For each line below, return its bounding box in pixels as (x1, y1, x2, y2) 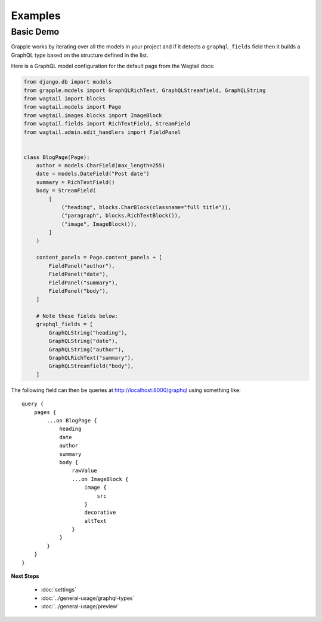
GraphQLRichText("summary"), (48, 354, 134, 361)
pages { (33, 409, 57, 415)
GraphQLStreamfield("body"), (48, 363, 134, 370)
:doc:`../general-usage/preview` (41, 603, 119, 610)
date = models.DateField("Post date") (36, 170, 150, 177)
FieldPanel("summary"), (48, 279, 119, 286)
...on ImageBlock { (72, 476, 129, 482)
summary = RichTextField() (36, 179, 116, 185)
